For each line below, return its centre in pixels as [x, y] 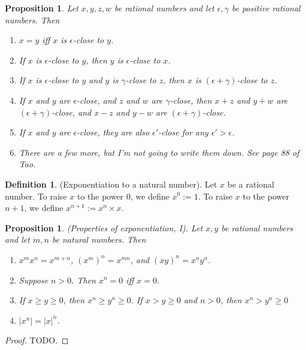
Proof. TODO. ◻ [37, 340]
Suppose [34, 280]
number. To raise [36, 196]
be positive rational [266, 8]
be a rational [251, 184]
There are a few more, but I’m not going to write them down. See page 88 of [159, 152]
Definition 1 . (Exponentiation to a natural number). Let [111, 184]
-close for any [183, 132]
